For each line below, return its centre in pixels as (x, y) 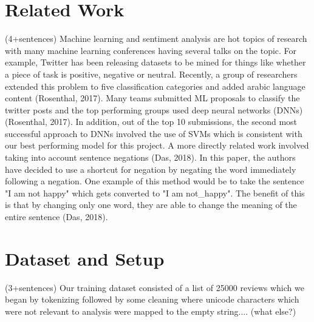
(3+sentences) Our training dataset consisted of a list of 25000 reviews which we (155, 287)
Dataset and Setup (85, 258)
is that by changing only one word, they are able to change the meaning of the (151, 205)
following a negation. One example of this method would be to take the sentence (155, 181)
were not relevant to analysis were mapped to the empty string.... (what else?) (151, 311)
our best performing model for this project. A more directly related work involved (157, 145)
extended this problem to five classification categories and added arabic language (155, 86)
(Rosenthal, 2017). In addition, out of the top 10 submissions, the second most (151, 122)
